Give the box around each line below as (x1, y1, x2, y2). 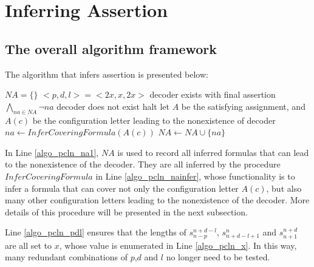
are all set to (5, 238, 52, 251)
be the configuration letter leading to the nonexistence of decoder (32, 113, 276, 126)
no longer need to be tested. (166, 251, 270, 263)
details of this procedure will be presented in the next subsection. (5, 205, 248, 218)
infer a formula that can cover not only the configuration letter (5, 181, 239, 194)
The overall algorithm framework (5, 39, 217, 58)
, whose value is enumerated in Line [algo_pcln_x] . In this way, (59, 238, 297, 251)
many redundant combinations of (5, 251, 128, 263)
